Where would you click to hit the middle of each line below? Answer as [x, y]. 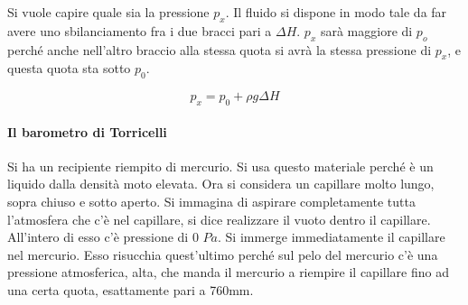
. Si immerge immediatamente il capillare [332, 237]
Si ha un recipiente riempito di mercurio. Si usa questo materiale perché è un [220, 166]
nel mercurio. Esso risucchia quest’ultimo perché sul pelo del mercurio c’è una [223, 254]
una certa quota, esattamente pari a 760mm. [131, 289]
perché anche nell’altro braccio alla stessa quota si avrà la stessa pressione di [220, 49]
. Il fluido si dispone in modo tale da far [336, 12]
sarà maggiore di [366, 30]
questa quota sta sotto [69, 68]
